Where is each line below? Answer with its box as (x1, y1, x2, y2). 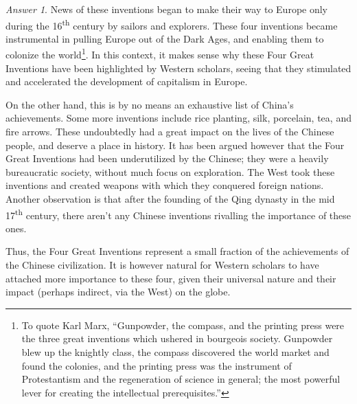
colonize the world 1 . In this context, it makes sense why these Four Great (5, 45, 314, 62)
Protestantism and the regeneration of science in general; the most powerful (21, 372, 341, 386)
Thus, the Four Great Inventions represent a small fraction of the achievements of (5, 244, 349, 258)
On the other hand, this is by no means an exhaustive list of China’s (5, 97, 294, 111)
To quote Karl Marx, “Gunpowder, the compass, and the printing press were (21, 317, 345, 332)
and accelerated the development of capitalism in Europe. (5, 74, 248, 89)
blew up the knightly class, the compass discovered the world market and (21, 345, 330, 359)
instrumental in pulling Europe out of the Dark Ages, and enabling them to (5, 31, 324, 45)
